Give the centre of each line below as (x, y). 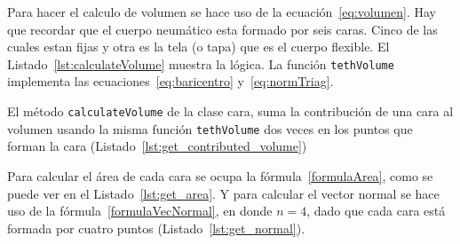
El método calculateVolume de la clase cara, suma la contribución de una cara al (230, 111)
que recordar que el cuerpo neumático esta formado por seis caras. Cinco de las (222, 29)
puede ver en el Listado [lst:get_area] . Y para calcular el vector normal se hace (223, 193)
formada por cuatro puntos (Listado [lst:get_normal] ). (156, 228)
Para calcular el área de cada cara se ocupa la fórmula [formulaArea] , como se (220, 175)
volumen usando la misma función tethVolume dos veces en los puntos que (210, 128)
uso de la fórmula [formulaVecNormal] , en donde (140, 211)
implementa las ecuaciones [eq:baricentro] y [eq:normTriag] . (171, 81)
